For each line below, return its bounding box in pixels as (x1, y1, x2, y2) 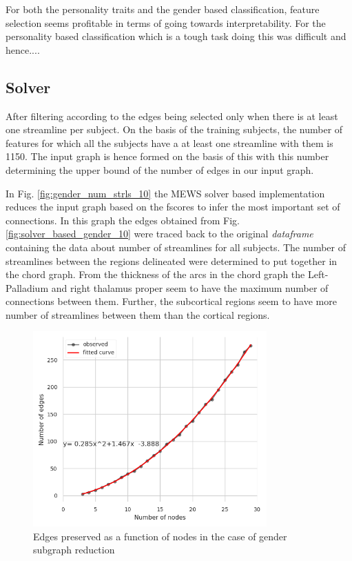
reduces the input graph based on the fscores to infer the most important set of (6, 199, 340, 214)
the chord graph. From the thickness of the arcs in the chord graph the (6, 267, 305, 282)
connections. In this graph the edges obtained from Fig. (6, 213, 240, 227)
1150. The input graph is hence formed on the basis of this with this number (6, 149, 329, 164)
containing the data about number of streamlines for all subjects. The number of (6, 239, 346, 254)
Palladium (6, 280, 49, 295)
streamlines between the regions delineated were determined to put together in (6, 253, 338, 268)
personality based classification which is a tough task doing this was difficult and (6, 29, 346, 43)
